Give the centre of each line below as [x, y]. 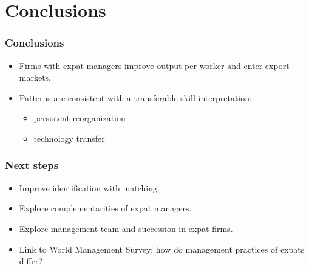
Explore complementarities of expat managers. [105, 208]
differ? [31, 261]
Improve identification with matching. [89, 188]
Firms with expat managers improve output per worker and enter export [154, 65]
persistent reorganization [80, 118]
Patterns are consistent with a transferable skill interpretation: [135, 97]
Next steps [32, 165]
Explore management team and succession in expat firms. [126, 228]
